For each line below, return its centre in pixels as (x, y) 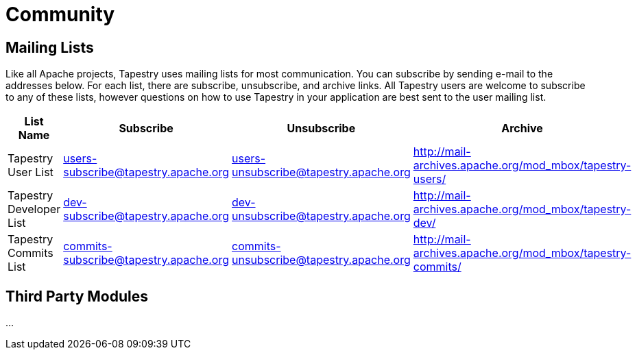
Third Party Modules (77, 296)
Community (60, 14)
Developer (34, 209)
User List (31, 172)
